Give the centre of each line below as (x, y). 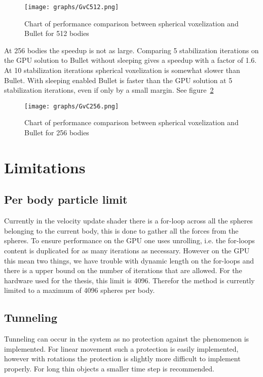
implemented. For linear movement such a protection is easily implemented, (121, 348)
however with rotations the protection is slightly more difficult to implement (122, 359)
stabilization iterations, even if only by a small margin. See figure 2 (109, 90)
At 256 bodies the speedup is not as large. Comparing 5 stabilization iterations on (131, 50)
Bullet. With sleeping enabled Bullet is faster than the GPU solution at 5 (118, 80)
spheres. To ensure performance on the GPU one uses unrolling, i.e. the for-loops (129, 240)
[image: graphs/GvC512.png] (72, 7)
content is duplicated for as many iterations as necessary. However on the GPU (127, 251)
